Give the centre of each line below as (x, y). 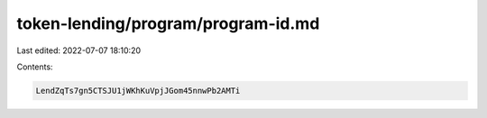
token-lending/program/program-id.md (168, 23)
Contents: (35, 67)
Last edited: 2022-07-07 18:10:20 (79, 50)
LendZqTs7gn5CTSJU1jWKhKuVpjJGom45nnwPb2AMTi (138, 91)
